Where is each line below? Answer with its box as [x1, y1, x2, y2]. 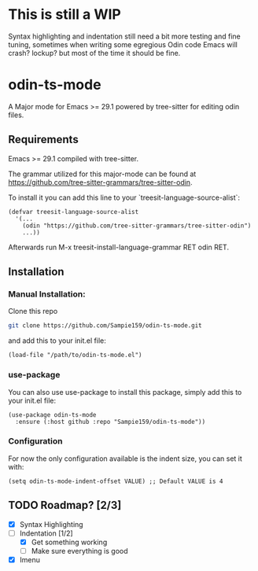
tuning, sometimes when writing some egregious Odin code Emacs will [8, 39, 238, 49]
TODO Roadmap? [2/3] [8, 499, 122, 512]
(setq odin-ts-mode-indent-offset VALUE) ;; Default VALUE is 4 [8, 477, 223, 485]
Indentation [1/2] [19, 529, 73, 538]
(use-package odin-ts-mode [8, 411, 97, 418]
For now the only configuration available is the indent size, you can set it [8, 454, 242, 463]
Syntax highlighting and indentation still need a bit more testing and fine [8, 31, 241, 41]
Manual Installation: [8, 289, 86, 300]
